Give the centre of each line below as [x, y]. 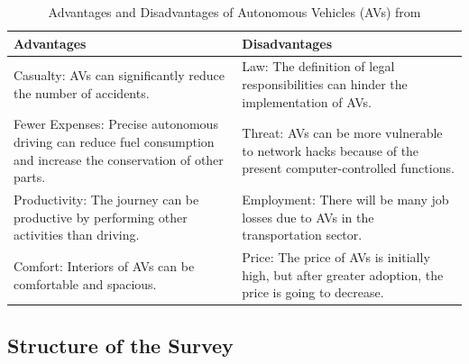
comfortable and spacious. [85, 283]
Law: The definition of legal [318, 66]
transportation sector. [302, 235]
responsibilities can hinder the [325, 84]
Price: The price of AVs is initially [336, 257]
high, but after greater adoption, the [343, 274]
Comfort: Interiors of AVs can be [104, 265]
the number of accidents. [82, 92]
